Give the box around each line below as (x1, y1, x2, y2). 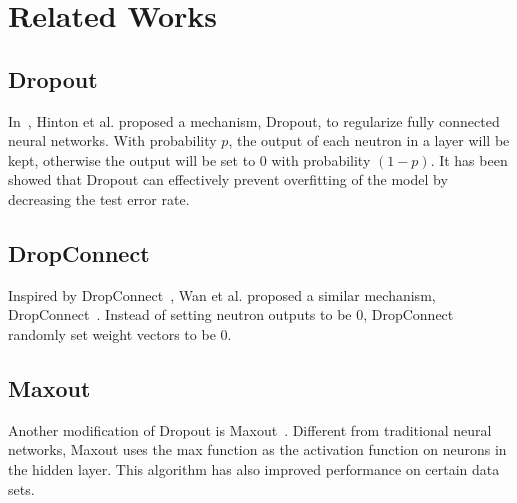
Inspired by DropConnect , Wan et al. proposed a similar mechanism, (8, 284, 436, 305)
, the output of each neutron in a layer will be (228, 130, 510, 151)
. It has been (430, 149, 508, 170)
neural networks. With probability (8, 130, 217, 151)
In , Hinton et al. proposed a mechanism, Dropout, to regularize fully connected (8, 110, 500, 131)
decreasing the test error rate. (8, 188, 190, 209)
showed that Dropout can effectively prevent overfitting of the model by (8, 169, 448, 190)
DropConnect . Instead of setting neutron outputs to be (8, 304, 352, 325)
